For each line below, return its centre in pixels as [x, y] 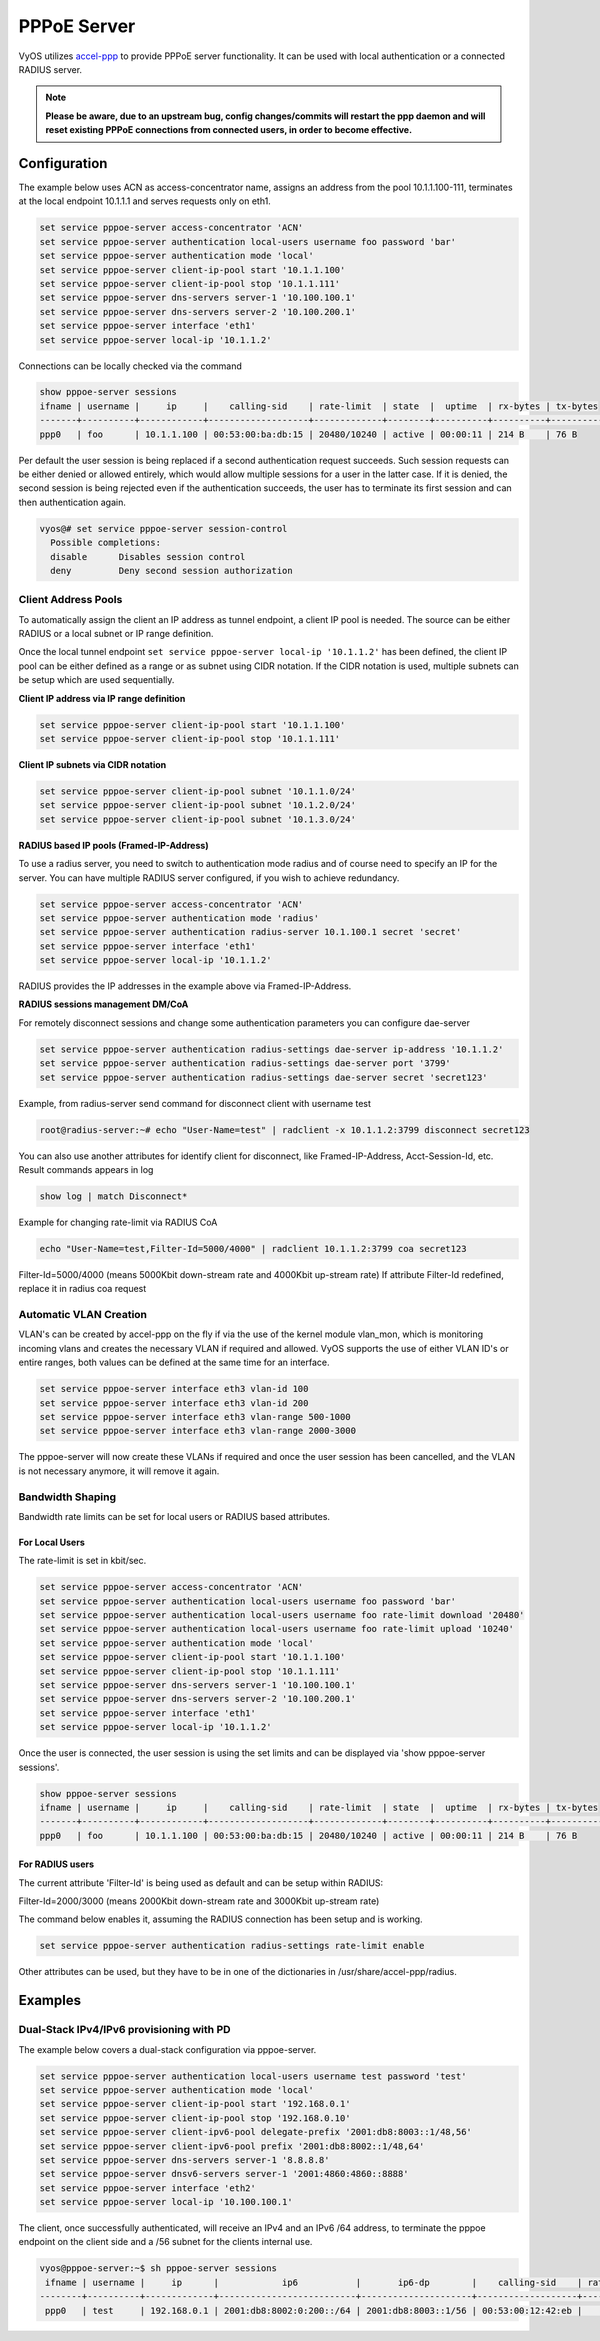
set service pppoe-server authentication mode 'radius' [179, 918]
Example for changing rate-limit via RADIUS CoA [118, 1222]
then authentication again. [72, 502]
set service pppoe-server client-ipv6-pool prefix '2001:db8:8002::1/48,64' [232, 2146]
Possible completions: [106, 543]
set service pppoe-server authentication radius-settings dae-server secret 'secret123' [264, 1077]
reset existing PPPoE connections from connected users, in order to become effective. [229, 130]
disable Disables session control [148, 556]
